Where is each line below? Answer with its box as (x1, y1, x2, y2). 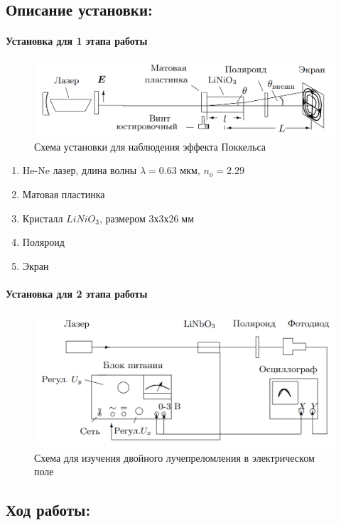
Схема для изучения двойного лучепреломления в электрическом (34, 450, 315, 465)
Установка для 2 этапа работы (6, 286, 148, 301)
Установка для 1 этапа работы (6, 33, 148, 48)
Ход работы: (6, 499, 91, 521)
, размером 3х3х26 (99, 210, 179, 225)
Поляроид (22, 234, 65, 249)
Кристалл (22, 210, 63, 225)
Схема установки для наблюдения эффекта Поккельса (34, 139, 266, 153)
